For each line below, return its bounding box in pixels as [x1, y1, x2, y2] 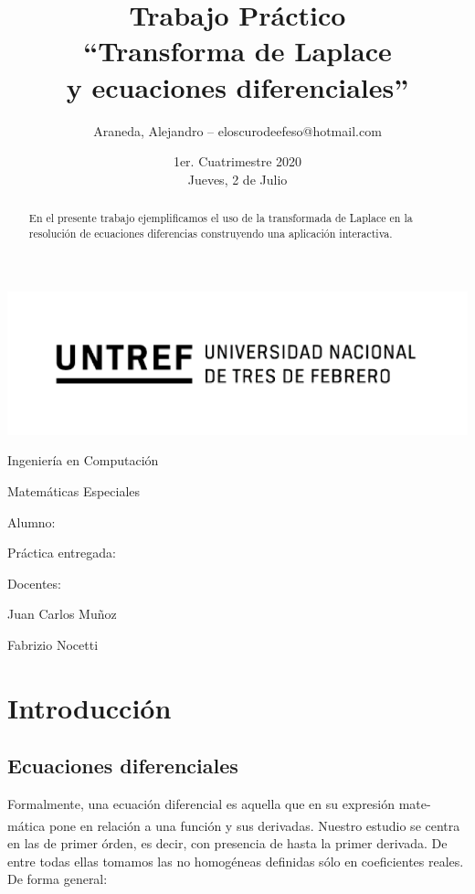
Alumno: [7, 512, 56, 531]
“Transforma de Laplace [83, 32, 392, 69]
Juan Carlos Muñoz [7, 604, 117, 623]
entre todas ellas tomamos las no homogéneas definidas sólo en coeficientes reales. [7, 851, 464, 870]
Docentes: [7, 573, 61, 592]
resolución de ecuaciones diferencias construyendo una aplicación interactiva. [28, 225, 393, 240]
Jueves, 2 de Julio [187, 169, 288, 188]
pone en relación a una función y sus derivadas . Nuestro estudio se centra [48, 815, 460, 835]
